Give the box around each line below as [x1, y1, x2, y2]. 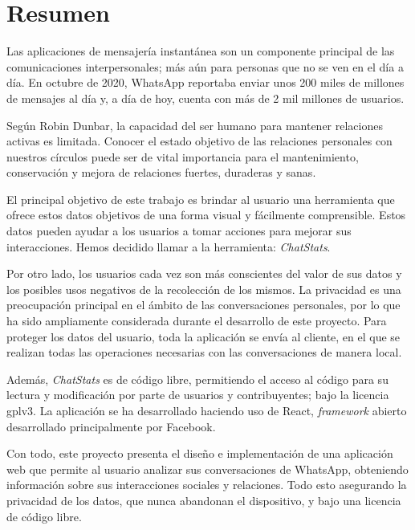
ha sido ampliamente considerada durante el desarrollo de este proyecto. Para [6, 312, 387, 329]
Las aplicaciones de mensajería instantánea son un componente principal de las [6, 43, 395, 59]
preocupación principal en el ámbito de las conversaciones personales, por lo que [6, 296, 401, 313]
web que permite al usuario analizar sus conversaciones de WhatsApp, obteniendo [6, 460, 409, 477]
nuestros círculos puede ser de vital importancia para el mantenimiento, [6, 148, 359, 165]
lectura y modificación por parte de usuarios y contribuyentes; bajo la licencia [6, 386, 389, 403]
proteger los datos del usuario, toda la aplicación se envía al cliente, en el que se [6, 328, 401, 344]
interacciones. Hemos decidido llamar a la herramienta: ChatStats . [6, 238, 331, 255]
